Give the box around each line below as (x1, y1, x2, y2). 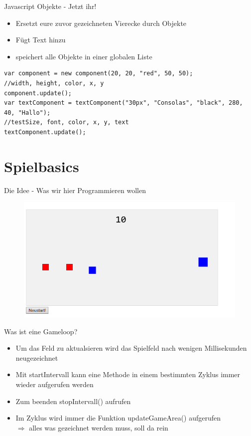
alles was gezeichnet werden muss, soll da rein (29, 422, 168, 433)
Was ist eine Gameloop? (4, 326, 78, 336)
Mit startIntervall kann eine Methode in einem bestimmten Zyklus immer (15, 369, 241, 380)
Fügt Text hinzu (15, 34, 66, 45)
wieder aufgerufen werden (15, 379, 94, 390)
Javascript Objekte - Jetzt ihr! (4, 1, 97, 11)
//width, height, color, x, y (4, 79, 104, 87)
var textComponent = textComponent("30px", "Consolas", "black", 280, (4, 99, 243, 107)
